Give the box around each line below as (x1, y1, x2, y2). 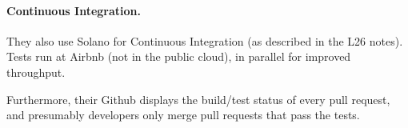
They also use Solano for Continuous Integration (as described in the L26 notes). (6, 32, 403, 49)
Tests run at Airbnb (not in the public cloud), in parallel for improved (6, 48, 351, 65)
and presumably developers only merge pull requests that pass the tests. (6, 106, 360, 123)
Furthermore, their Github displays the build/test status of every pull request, (6, 90, 390, 107)
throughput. (6, 63, 66, 80)
